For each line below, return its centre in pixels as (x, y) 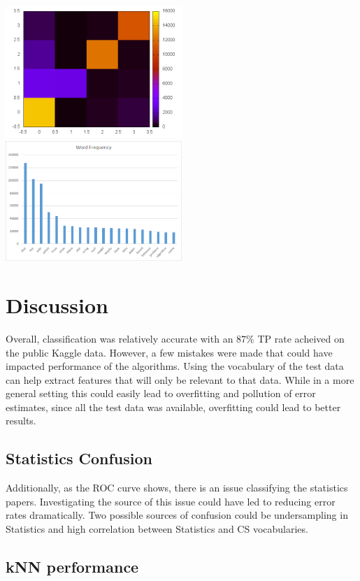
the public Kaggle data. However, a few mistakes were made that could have (169, 352)
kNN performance (72, 567)
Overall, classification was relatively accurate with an (120, 338)
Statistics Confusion (79, 458)
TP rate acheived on (301, 338)
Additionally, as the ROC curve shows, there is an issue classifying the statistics (177, 488)
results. (21, 421)
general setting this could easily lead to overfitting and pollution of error (161, 393)
